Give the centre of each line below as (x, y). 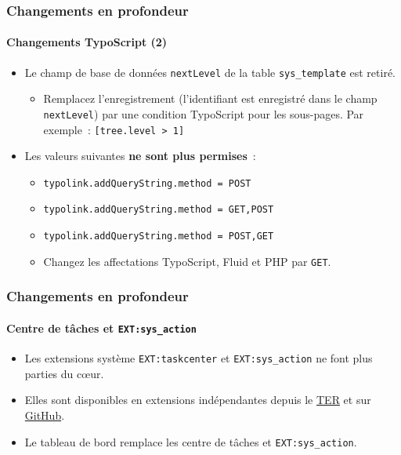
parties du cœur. (64, 373)
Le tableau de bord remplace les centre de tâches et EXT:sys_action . (191, 441)
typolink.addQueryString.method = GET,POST (159, 210)
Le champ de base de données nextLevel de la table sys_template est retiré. (210, 72)
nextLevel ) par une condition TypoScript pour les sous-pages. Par (204, 113)
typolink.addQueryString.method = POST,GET (159, 237)
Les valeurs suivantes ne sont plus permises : (140, 156)
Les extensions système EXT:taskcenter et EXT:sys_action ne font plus (199, 358)
